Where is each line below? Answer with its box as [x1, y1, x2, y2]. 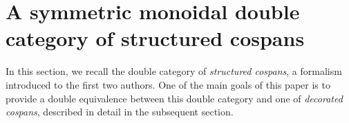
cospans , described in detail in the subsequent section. [6, 104, 234, 119]
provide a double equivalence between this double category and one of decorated [6, 91, 343, 105]
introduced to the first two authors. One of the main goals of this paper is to [6, 77, 330, 91]
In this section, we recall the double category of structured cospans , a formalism [6, 64, 342, 78]
